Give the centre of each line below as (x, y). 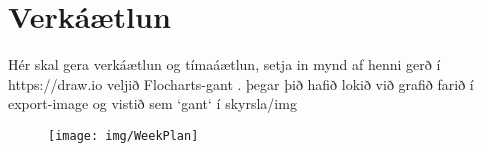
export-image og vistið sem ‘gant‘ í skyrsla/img (152, 103)
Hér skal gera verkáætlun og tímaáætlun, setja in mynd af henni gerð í (224, 64)
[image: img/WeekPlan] (123, 135)
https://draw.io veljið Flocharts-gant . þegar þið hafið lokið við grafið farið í (241, 83)
